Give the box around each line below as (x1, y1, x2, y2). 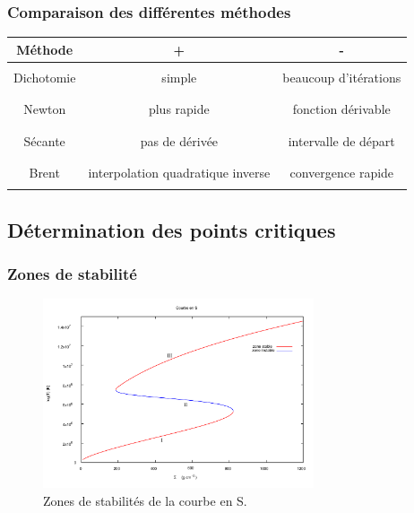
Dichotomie (13, 67, 76, 86)
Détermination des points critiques (7, 215, 336, 243)
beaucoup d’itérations (282, 67, 401, 86)
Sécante (23, 131, 65, 150)
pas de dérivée (140, 131, 219, 150)
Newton (23, 100, 66, 118)
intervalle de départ (288, 131, 395, 150)
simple (161, 67, 197, 86)
